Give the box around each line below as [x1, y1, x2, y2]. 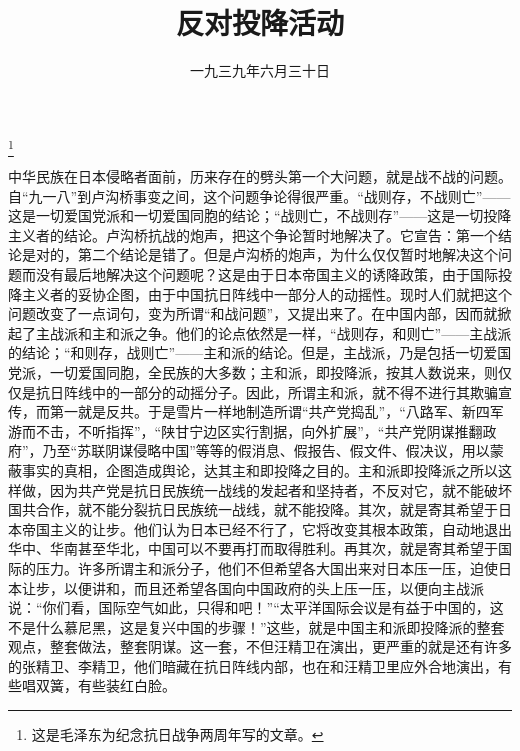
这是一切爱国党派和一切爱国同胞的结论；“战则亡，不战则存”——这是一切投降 [8, 205, 512, 226]
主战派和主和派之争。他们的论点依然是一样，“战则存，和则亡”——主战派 [35, 322, 512, 343]
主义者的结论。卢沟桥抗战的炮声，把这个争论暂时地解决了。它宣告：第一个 [8, 224, 498, 245]
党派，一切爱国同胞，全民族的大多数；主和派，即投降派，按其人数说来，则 [8, 361, 498, 382]
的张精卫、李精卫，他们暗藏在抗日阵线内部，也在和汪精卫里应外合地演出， [8, 655, 498, 676]
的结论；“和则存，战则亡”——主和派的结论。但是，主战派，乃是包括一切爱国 [8, 342, 512, 363]
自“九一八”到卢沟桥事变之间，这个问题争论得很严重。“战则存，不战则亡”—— [8, 185, 511, 206]
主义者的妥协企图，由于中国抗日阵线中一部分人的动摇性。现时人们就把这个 [21, 283, 512, 304]
